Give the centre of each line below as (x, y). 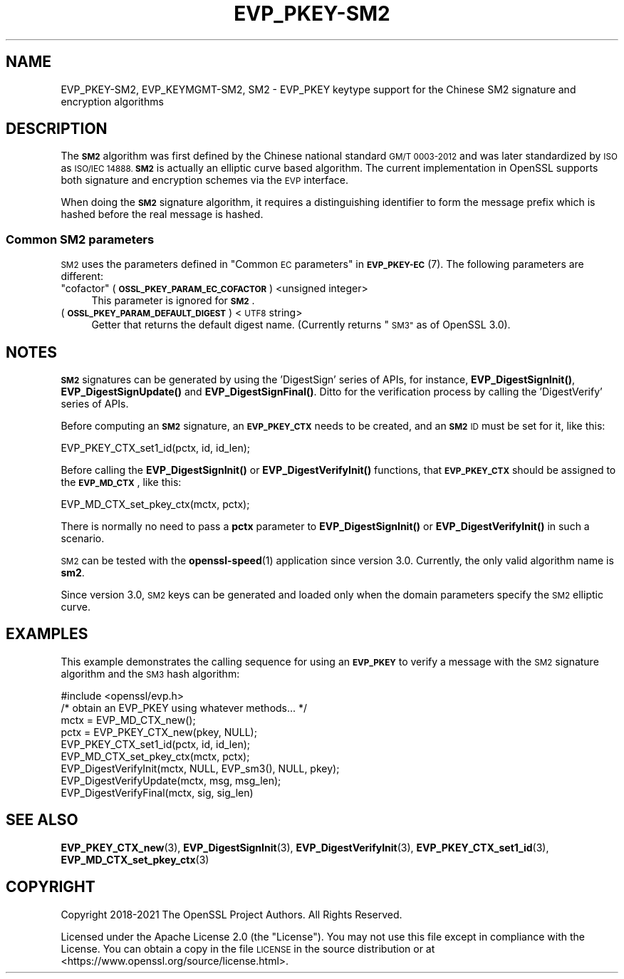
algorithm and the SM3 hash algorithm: (150, 673)
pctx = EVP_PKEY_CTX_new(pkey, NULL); (159, 732)
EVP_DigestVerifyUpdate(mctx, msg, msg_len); (171, 780)
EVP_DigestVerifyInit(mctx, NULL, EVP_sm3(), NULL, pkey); (200, 768)
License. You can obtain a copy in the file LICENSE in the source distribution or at (248, 948)
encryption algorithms (112, 101)
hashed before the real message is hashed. (162, 214)
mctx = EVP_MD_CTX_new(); (128, 720)
